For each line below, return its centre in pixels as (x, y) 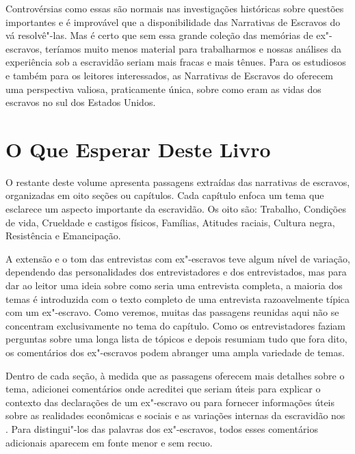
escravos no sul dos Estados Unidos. (81, 102)
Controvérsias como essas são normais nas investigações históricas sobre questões (175, 8)
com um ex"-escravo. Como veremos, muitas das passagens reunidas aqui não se (172, 312)
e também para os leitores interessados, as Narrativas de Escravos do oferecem (170, 75)
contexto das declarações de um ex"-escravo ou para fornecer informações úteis (170, 402)
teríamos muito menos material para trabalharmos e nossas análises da (193, 48)
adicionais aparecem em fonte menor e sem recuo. (109, 442)
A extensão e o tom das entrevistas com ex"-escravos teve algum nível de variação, (178, 258)
